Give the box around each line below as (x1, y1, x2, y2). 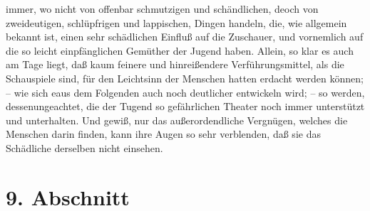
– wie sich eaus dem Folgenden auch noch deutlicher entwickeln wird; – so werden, (6, 85, 365, 99)
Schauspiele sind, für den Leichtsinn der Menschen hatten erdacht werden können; (6, 70, 364, 85)
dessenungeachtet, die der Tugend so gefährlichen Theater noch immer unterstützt (6, 99, 365, 114)
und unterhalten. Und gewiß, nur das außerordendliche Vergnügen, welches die (6, 112, 348, 127)
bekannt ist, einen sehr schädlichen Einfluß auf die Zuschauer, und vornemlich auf (6, 29, 364, 44)
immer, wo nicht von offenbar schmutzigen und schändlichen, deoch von (6, 1, 319, 16)
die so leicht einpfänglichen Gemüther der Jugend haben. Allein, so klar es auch (6, 43, 354, 58)
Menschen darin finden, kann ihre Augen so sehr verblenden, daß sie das (6, 126, 321, 141)
